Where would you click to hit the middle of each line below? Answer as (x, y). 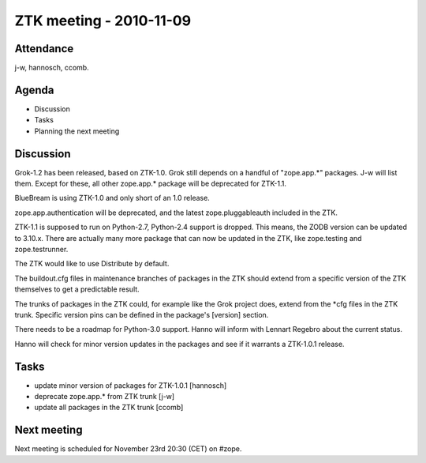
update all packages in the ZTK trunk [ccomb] (109, 408)
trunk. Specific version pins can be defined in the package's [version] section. (142, 314)
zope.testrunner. (41, 249)
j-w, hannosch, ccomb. (52, 68)
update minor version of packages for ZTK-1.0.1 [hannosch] (131, 385)
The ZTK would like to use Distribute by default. (92, 264)
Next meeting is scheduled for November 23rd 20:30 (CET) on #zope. (128, 449)
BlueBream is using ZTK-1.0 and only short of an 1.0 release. (112, 198)
